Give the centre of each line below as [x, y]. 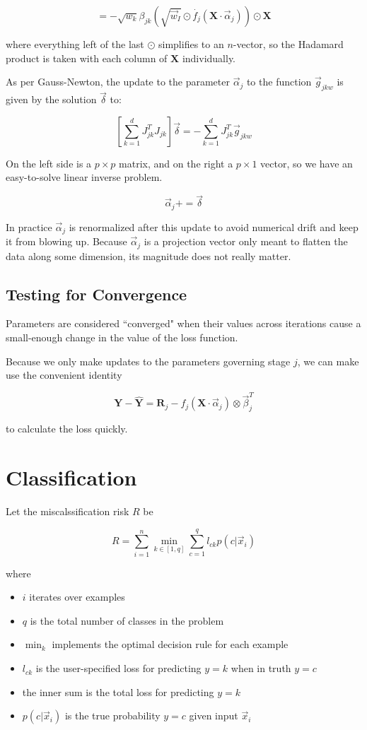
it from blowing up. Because [66, 241]
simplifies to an [191, 44]
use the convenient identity [64, 375]
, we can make [328, 361]
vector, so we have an [307, 163]
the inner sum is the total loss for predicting [118, 691]
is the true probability [112, 716]
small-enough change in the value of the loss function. [122, 337]
